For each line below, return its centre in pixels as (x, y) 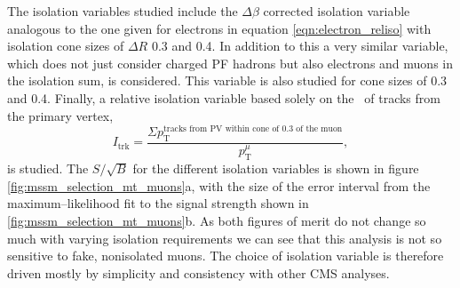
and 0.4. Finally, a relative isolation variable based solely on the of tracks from (224, 97)
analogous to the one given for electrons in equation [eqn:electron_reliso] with (219, 28)
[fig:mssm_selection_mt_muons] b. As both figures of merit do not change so (217, 220)
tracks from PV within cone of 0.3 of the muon (253, 129)
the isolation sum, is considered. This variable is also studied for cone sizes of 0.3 (227, 80)
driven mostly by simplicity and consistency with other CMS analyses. (198, 272)
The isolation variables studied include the (123, 11)
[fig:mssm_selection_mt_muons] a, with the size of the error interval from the (219, 185)
